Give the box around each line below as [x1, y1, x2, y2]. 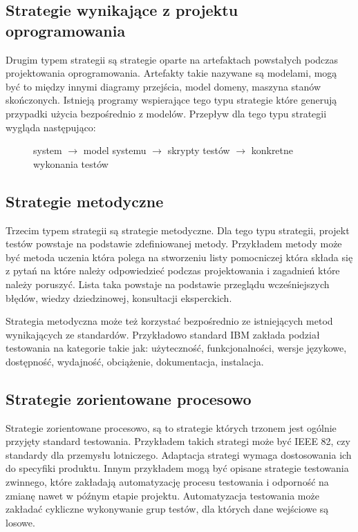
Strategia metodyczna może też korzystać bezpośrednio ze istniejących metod [6, 314, 333, 328]
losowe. [6, 515, 35, 529]
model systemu [83, 143, 147, 158]
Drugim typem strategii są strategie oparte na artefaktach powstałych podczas [6, 52, 339, 66]
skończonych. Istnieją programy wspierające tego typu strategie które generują [6, 93, 337, 107]
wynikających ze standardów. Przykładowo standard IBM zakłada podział [6, 327, 320, 341]
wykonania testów [33, 156, 109, 171]
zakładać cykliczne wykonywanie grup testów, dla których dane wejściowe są [6, 502, 329, 516]
